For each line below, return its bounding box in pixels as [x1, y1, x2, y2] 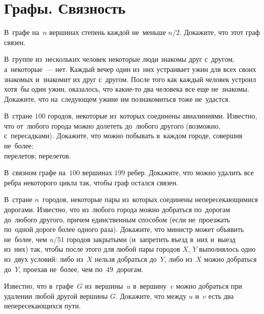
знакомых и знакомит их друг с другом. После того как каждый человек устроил [4, 73, 256, 84]
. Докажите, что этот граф [179, 27, 260, 37]
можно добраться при [176, 281, 242, 291]
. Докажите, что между [115, 290, 187, 301]
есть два [208, 290, 234, 301]
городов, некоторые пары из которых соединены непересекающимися [42, 194, 258, 205]
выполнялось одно [199, 244, 256, 254]
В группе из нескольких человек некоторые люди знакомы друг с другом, [4, 54, 235, 64]
